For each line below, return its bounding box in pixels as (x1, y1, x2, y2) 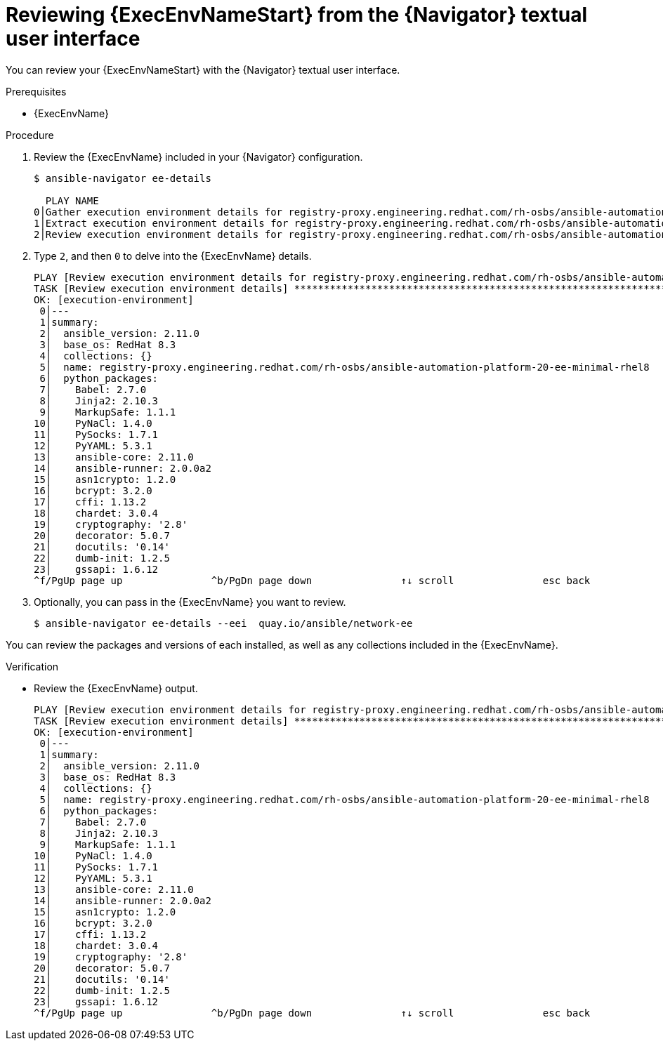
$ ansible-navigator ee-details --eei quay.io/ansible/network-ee (34, 617, 413, 629)
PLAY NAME (45, 194, 99, 206)
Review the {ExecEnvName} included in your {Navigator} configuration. (34, 150, 363, 163)
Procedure (6, 128, 54, 141)
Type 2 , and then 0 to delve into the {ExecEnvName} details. (34, 249, 312, 262)
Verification (6, 660, 59, 673)
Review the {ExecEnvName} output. (34, 682, 198, 694)
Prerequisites (6, 85, 67, 98)
